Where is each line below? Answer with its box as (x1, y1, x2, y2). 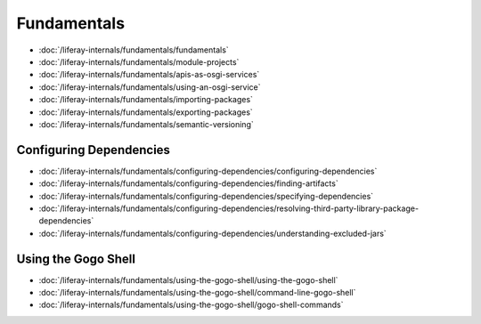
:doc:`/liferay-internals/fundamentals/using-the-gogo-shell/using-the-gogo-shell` (38, 274, 338, 285)
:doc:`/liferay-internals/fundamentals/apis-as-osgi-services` (38, 69, 260, 80)
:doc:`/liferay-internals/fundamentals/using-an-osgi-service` (38, 81, 262, 93)
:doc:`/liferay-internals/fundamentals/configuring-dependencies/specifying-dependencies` (38, 190, 374, 201)
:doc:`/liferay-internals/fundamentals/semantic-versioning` (38, 118, 254, 129)
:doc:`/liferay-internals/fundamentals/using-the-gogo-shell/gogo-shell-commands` (38, 299, 344, 311)
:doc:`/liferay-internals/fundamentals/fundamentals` (38, 45, 229, 55)
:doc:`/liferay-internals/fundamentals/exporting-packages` (38, 107, 253, 117)
